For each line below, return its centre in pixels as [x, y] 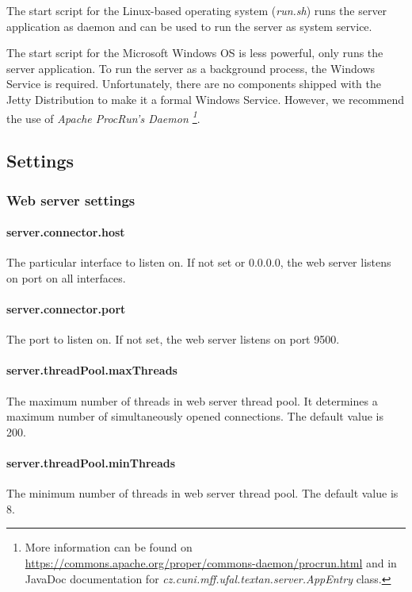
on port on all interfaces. [66, 277]
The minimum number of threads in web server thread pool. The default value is [202, 493]
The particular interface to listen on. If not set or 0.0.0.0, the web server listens [199, 262]
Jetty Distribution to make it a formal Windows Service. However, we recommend [205, 99]
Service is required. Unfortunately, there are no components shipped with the [194, 84]
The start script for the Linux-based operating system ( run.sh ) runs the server [197, 10]
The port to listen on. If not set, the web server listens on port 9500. [173, 339]
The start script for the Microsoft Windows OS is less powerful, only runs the [195, 53]
